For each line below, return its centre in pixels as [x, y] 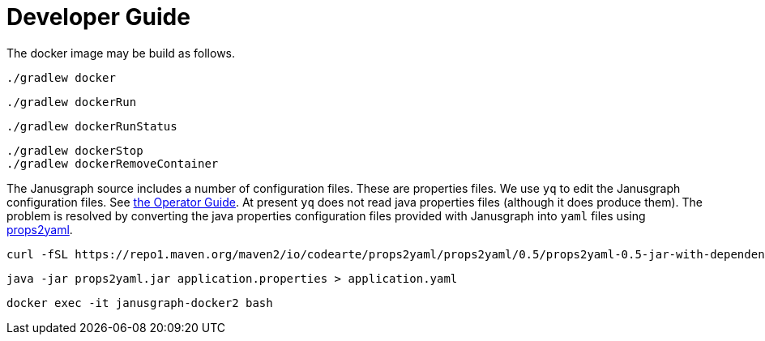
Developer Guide [98, 17]
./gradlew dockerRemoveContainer [113, 163]
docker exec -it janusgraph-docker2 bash [140, 303]
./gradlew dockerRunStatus [92, 126]
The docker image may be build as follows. [121, 53]
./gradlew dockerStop [75, 150]
